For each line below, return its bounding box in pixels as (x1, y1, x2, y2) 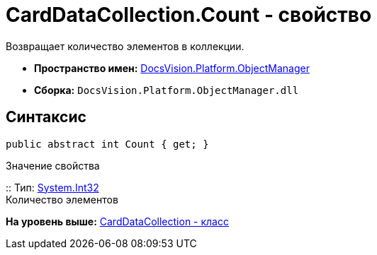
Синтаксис (6, 108, 86, 126)
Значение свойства (6, 159, 100, 172)
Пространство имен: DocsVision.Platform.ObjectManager (34, 61, 310, 74)
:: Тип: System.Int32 (6, 181, 99, 194)
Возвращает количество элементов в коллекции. (6, 40, 244, 52)
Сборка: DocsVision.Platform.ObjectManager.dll (34, 83, 299, 96)
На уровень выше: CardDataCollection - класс (6, 215, 229, 227)
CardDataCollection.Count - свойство (6, 3, 372, 27)
